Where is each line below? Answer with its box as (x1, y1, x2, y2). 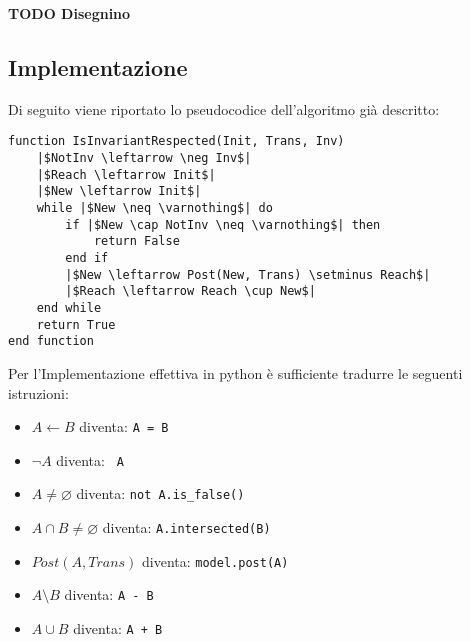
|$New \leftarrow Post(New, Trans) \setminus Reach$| (65, 267, 431, 282)
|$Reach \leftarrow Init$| (36, 167, 216, 182)
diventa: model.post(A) (142, 550, 289, 571)
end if (65, 250, 109, 265)
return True (36, 317, 116, 332)
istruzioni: (8, 382, 69, 403)
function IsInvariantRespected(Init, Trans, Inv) (8, 134, 345, 149)
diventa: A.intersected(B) (102, 517, 271, 538)
